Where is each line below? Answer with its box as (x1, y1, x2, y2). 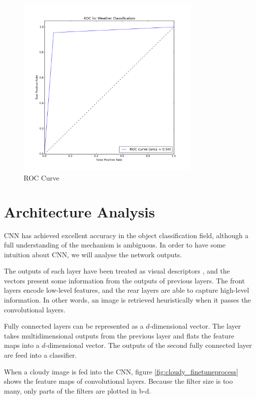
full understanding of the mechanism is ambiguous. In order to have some (4, 240, 226, 250)
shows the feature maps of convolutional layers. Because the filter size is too (4, 376, 233, 386)
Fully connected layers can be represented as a (4, 321, 144, 331)
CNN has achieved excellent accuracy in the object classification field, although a (4, 230, 249, 240)
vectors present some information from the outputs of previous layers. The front (4, 275, 245, 285)
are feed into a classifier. (4, 350, 77, 360)
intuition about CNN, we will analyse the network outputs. (4, 249, 182, 259)
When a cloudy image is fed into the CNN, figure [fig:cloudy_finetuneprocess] (4, 366, 238, 376)
